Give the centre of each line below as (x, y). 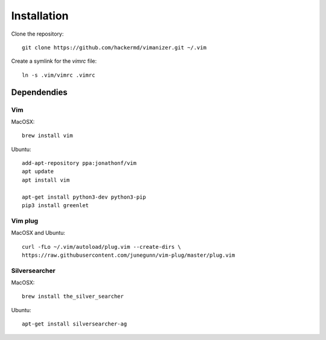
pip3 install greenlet (56, 205)
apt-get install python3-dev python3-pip (84, 197)
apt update (38, 172)
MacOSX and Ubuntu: (38, 233)
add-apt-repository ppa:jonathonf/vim (79, 163)
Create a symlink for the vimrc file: (54, 61)
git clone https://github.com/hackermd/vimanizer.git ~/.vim (114, 47)
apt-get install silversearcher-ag (75, 324)
